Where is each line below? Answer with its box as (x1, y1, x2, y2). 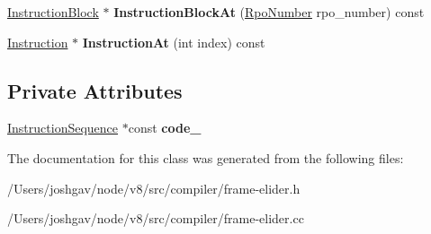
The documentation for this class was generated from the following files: (7, 148, 404, 167)
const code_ (128, 118, 202, 137)
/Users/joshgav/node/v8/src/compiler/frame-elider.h (7, 178, 301, 197)
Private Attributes (7, 76, 183, 104)
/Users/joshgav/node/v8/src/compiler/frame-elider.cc (7, 209, 304, 228)
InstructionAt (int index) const (82, 32, 265, 51)
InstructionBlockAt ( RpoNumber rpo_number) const (113, 3, 425, 21)
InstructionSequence (7, 118, 119, 137)
